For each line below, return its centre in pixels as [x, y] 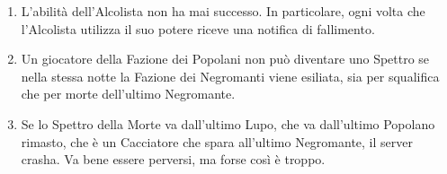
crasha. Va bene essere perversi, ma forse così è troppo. [173, 159]
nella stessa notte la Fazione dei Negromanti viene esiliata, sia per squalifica [230, 76]
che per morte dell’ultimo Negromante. [128, 94]
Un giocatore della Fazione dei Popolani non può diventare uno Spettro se [225, 59]
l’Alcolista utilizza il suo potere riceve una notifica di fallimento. [198, 28]
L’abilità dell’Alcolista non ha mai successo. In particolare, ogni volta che [223, 11]
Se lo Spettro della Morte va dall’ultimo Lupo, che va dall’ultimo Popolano [228, 123]
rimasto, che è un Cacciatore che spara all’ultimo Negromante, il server [217, 141]
